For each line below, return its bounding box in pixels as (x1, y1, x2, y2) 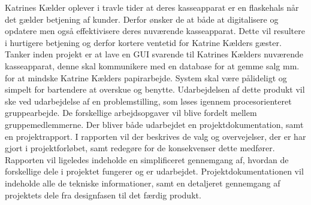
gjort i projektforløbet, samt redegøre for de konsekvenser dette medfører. (5, 142, 275, 154)
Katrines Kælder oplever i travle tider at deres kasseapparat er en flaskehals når (5, 1, 299, 13)
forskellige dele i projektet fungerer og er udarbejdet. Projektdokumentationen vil (5, 165, 304, 178)
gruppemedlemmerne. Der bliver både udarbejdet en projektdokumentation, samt (5, 118, 304, 130)
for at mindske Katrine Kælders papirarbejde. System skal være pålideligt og (5, 71, 287, 84)
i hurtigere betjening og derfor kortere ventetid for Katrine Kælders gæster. (5, 36, 282, 48)
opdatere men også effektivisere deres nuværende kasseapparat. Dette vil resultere (5, 25, 305, 37)
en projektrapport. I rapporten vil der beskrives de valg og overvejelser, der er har (5, 130, 306, 142)
